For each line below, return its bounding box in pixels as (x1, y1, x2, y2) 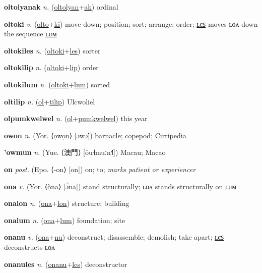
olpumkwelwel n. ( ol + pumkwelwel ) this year (4, 113, 148, 124)
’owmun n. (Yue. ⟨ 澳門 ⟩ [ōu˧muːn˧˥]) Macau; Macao (4, 147, 166, 157)
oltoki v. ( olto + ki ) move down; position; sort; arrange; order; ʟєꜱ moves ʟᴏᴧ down (4, 18, 258, 29)
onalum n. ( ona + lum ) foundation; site (4, 214, 125, 225)
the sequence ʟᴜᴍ (4, 28, 57, 39)
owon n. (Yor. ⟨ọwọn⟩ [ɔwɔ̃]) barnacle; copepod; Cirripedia (4, 130, 186, 140)
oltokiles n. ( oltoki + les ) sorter (4, 45, 101, 56)
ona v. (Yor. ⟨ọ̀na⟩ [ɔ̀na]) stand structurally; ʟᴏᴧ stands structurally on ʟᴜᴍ (4, 181, 237, 191)
